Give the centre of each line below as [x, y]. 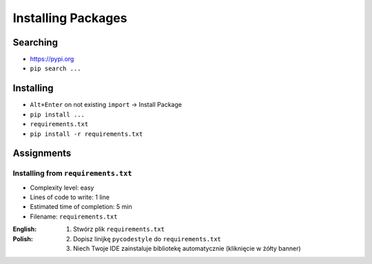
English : [25, 229]
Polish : [23, 238]
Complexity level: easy [62, 187]
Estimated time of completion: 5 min [81, 207]
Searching [35, 42]
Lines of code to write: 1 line [70, 197]
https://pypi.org [52, 59]
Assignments [42, 153]
